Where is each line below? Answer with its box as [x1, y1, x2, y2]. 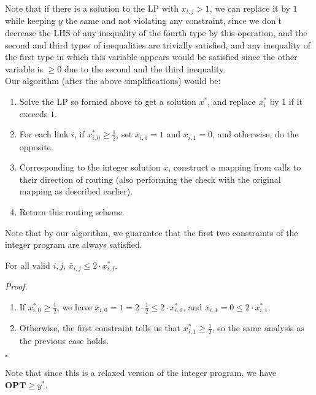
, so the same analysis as [212, 321, 304, 334]
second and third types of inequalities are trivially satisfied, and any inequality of [5, 38, 310, 51]
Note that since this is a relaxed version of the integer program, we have [5, 366, 277, 379]
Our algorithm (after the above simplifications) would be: [5, 74, 221, 87]
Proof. [5, 280, 28, 293]
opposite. [19, 140, 53, 153]
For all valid [5, 258, 50, 271]
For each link [19, 128, 69, 140]
